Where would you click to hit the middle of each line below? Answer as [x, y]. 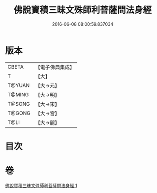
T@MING [18, 94]
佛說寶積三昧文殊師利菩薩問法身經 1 [41, 185]
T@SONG [19, 104]
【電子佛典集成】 [55, 67]
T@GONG [19, 113]
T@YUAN [19, 85]
